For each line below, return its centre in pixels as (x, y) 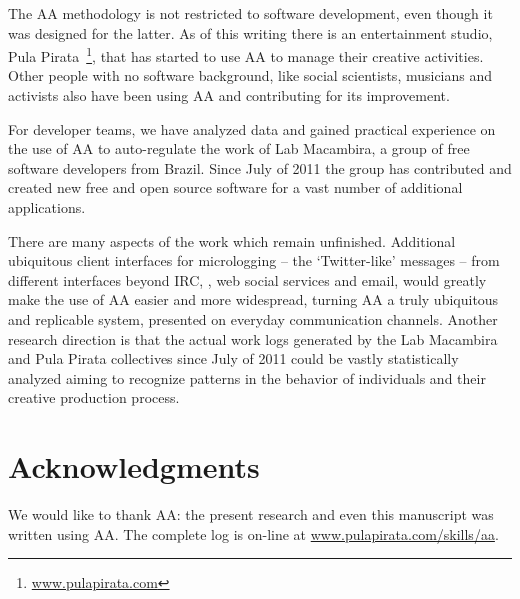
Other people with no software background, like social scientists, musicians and (250, 75)
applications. (47, 207)
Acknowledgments (134, 466)
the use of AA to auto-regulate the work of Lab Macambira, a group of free (239, 148)
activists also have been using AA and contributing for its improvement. (229, 95)
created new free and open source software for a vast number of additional (235, 187)
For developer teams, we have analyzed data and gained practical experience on (252, 128)
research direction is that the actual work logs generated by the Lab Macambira (253, 338)
